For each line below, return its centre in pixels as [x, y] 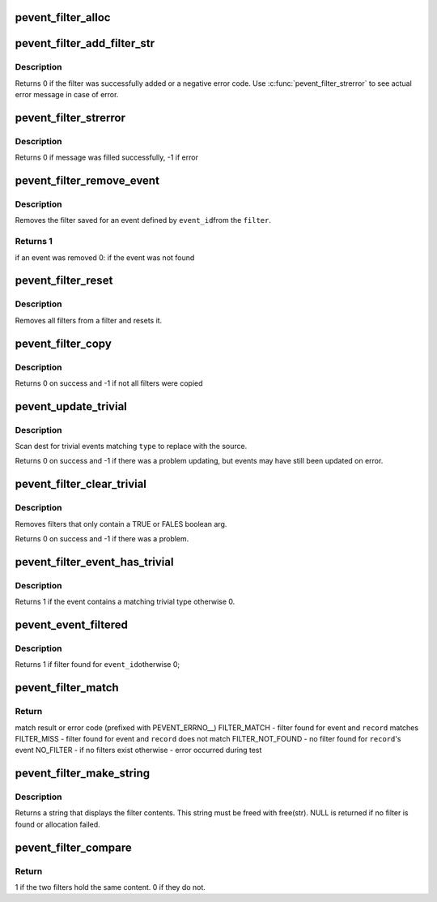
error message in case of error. [67, 95]
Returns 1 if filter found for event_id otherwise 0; [98, 665]
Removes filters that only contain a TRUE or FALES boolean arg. [121, 524]
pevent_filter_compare [74, 847]
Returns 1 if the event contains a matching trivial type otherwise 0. [125, 602]
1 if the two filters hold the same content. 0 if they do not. [110, 887]
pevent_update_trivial [71, 406]
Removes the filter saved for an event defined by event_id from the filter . [143, 220]
